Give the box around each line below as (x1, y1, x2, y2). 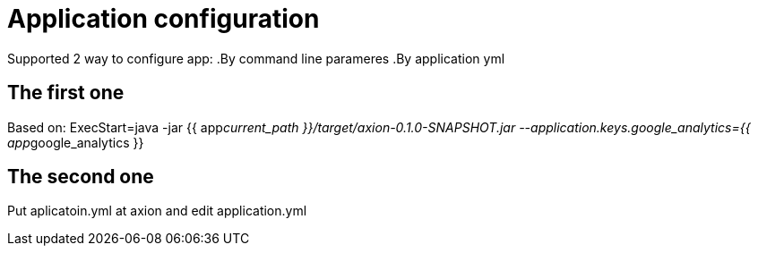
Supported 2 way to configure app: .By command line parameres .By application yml (7, 50, 505, 66)
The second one (7, 165, 154, 189)
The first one (7, 81, 125, 105)
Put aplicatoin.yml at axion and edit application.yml (7, 203, 307, 219)
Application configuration (7, 4, 320, 34)
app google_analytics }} (7, 134, 144, 150)
